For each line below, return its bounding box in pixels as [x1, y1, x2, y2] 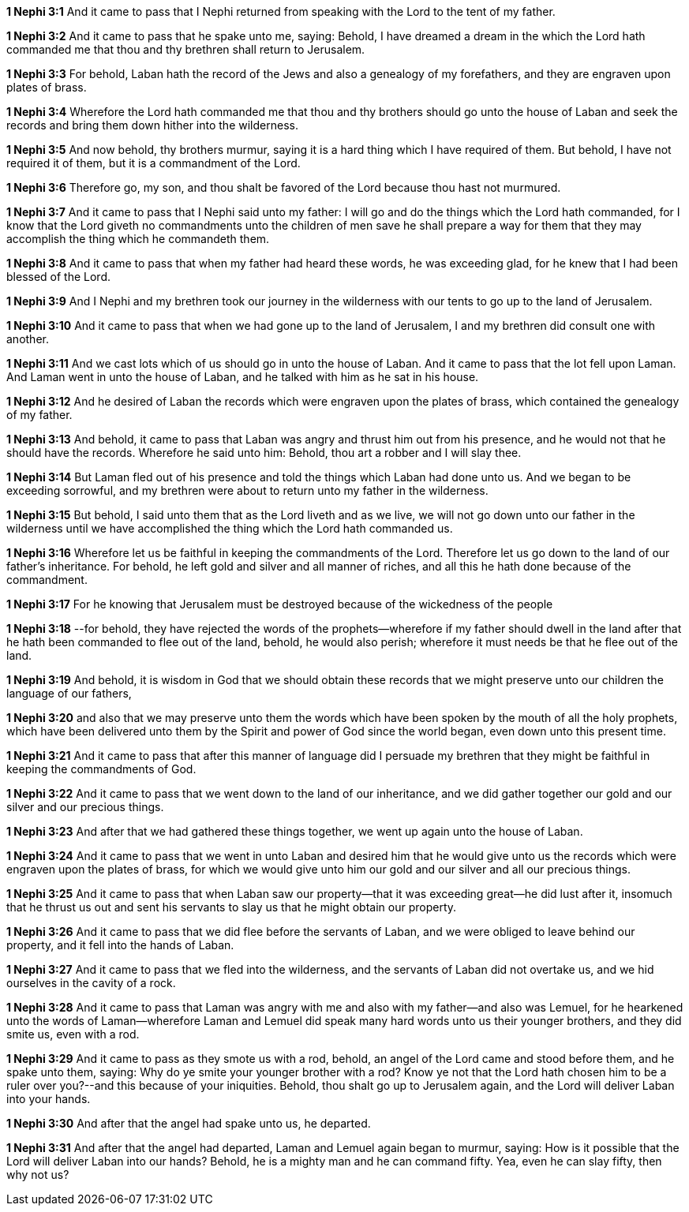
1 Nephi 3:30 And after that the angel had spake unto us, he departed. [6, 1117, 371, 1130]
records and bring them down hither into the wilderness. [6, 118, 298, 132]
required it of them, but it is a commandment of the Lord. [6, 156, 301, 170]
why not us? [6, 1168, 69, 1181]
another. [6, 332, 49, 346]
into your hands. [6, 1092, 91, 1105]
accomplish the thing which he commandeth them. [6, 232, 270, 245]
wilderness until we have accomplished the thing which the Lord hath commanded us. [6, 522, 453, 535]
